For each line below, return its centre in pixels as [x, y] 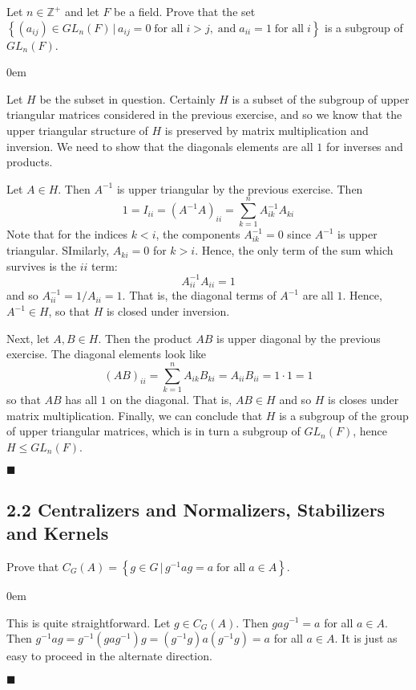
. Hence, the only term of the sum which [294, 250]
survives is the [41, 265]
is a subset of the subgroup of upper [321, 98]
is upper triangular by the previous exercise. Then [240, 188]
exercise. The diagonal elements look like [107, 354]
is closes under [363, 399]
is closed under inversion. [168, 311]
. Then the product [145, 338]
